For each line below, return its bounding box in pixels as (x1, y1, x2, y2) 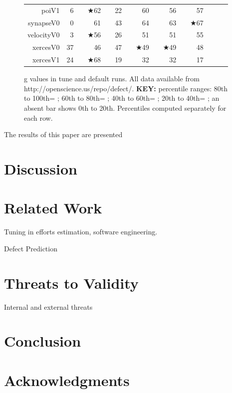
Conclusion (4, 331, 81, 351)
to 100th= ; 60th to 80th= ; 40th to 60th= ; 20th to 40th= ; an (24, 93, 220, 103)
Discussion (4, 158, 77, 179)
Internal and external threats (4, 301, 93, 312)
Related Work (4, 197, 102, 218)
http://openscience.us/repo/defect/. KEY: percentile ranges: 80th (24, 83, 228, 93)
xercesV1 (32, 54, 60, 65)
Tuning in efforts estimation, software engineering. (4, 226, 158, 237)
